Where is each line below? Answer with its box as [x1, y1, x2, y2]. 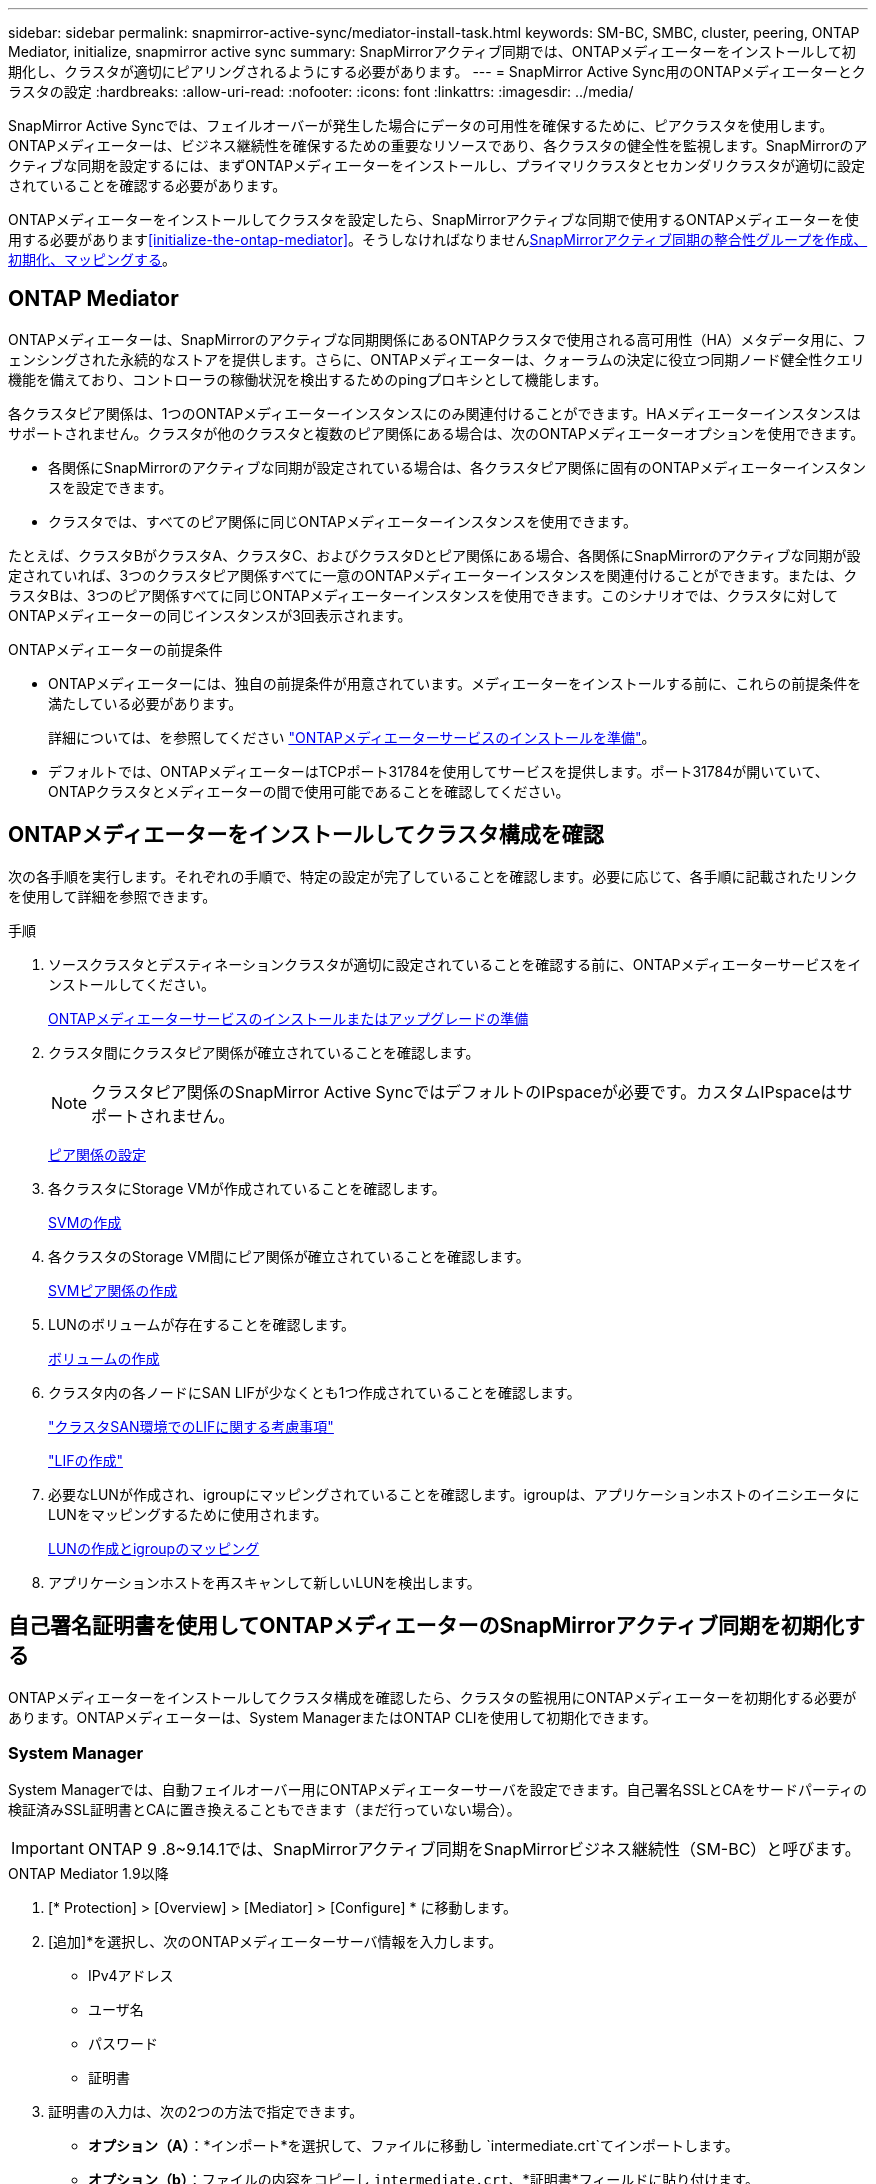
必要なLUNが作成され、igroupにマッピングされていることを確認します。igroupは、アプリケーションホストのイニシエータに [48, 1485, 860, 1503]
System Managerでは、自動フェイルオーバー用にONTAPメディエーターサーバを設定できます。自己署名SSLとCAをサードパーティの [8, 1781, 868, 1799]
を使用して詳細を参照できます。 [8, 887, 217, 905]
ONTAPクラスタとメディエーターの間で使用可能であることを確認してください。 [48, 782, 570, 800]
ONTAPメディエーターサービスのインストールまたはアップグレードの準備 [48, 1009, 529, 1027]
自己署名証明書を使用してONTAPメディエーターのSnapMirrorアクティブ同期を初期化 [8, 1613, 844, 1639]
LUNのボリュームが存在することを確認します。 [48, 1315, 356, 1333]
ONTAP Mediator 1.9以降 [8, 1865, 169, 1883]
